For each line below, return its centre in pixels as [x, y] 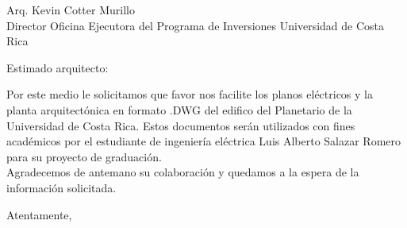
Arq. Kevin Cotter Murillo [71, 10]
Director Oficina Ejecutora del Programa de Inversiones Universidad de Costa [195, 25]
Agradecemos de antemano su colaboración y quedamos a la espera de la [183, 172]
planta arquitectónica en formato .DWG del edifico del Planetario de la [179, 109]
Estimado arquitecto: [58, 67]
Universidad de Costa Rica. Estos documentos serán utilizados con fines [181, 125]
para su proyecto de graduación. [84, 156]
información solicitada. [61, 187]
